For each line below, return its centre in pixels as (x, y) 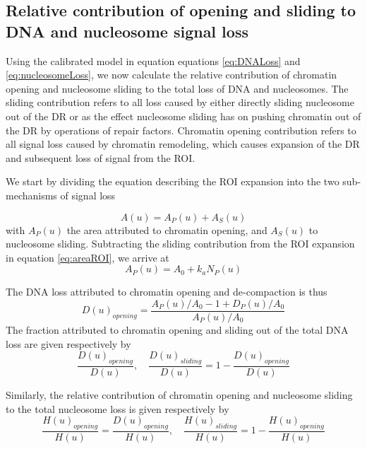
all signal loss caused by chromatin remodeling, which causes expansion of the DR (183, 144)
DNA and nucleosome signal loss (127, 31)
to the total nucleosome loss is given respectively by (118, 408)
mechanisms (31, 195)
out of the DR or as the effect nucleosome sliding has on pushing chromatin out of (183, 116)
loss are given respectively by (68, 343)
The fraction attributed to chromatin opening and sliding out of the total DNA (177, 329)
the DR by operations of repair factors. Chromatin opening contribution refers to (181, 130)
